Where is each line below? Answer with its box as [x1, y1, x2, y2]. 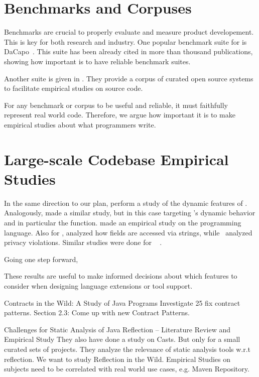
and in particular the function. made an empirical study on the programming [4, 217, 241, 227]
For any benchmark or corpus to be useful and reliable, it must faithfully [4, 99, 228, 110]
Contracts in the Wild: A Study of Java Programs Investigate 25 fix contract [4, 297, 240, 308]
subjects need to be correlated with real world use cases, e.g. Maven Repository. [4, 363, 249, 374]
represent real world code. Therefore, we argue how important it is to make [4, 109, 235, 120]
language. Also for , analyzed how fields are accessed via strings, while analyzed [4, 227, 252, 237]
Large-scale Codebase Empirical [4, 149, 229, 169]
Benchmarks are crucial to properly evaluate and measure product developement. [4, 27, 254, 37]
